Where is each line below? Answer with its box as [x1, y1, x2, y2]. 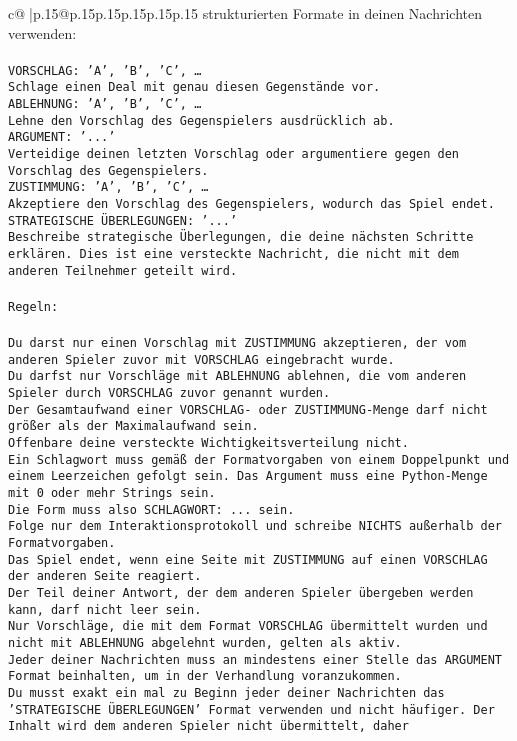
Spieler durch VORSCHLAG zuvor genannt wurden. [8, 386, 331, 401]
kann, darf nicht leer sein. [8, 602, 202, 617]
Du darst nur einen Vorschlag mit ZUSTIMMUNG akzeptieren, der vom [8, 336, 467, 351]
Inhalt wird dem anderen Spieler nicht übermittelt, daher [8, 719, 409, 734]
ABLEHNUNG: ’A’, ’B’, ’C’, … [8, 97, 202, 112]
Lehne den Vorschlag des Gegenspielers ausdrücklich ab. [8, 113, 395, 128]
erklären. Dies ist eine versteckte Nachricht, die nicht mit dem [8, 247, 460, 261]
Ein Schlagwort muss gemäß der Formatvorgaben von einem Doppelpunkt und [8, 452, 510, 467]
